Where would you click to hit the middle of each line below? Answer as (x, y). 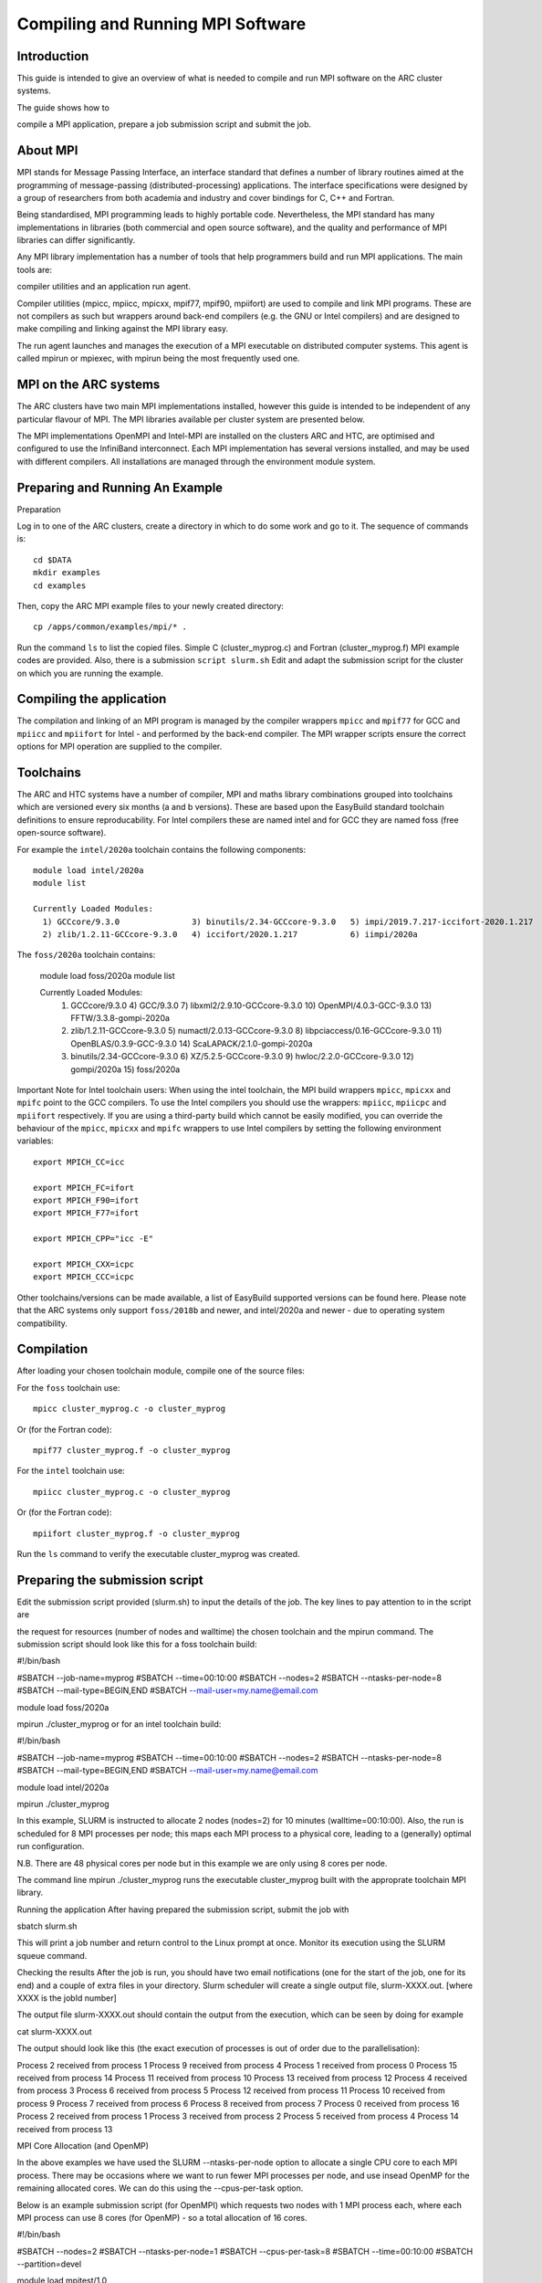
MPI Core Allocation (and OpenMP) (83, 2145)
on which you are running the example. (90, 673)
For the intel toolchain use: (71, 1471)
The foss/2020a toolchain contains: (86, 955)
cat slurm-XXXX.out (54, 2031)
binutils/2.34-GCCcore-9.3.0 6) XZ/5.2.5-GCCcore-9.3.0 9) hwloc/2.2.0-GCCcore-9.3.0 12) (242, 1057)
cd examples (60, 585)
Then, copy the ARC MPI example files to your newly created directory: (151, 605)
